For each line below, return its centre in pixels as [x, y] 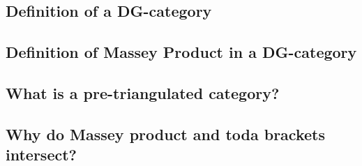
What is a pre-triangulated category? [143, 92]
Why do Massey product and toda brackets [165, 134]
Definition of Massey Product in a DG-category [181, 52]
